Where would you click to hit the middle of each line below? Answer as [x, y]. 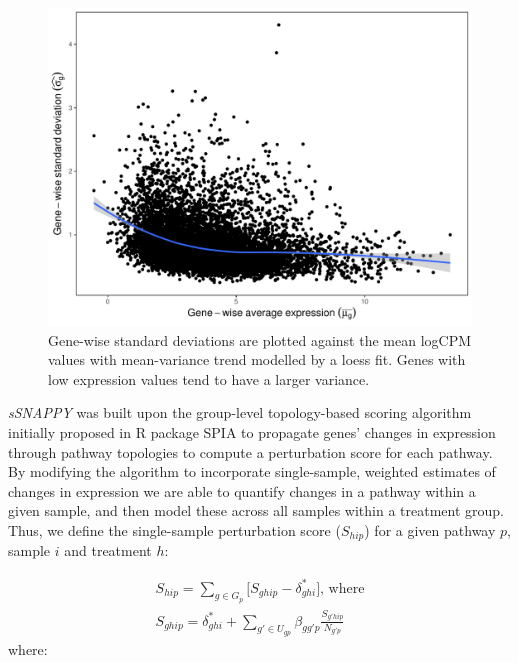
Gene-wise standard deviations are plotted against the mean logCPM [260, 339]
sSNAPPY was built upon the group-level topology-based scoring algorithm [240, 412]
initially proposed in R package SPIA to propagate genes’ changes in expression [252, 431]
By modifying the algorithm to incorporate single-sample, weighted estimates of [252, 471]
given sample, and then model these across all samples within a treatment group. [256, 510]
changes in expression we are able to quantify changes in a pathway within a [242, 490]
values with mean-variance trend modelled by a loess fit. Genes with [257, 359]
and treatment [108, 550]
